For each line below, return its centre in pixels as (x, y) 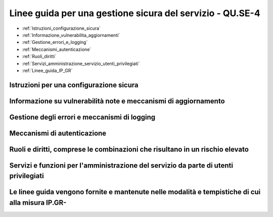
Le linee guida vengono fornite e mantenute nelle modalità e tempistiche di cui (135, 192)
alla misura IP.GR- (38, 203)
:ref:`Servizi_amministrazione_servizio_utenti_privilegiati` (81, 64)
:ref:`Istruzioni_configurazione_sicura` (61, 28)
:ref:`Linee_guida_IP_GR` (47, 70)
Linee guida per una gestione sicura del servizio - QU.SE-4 (135, 13)
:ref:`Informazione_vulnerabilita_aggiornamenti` (71, 35)
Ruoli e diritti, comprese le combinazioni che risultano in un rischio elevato (129, 149)
